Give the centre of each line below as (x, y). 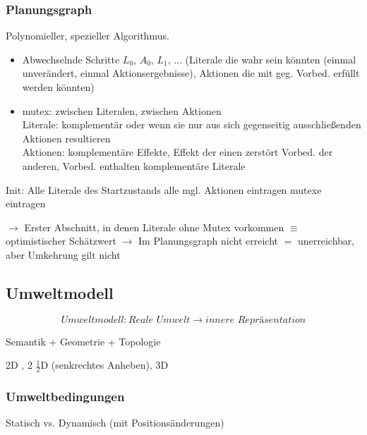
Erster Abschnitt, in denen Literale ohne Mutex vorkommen (154, 227)
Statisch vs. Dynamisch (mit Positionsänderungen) (115, 423)
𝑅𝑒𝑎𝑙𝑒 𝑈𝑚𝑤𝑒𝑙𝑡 (159, 320)
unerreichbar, (326, 241)
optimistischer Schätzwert (61, 241)
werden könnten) (58, 87)
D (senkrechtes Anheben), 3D (104, 365)
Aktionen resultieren (66, 138)
